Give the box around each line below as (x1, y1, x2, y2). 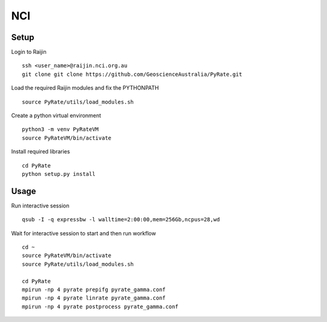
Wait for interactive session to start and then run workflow (11, 229, 156, 236)
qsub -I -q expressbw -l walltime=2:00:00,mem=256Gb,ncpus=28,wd (22, 216, 220, 223)
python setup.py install (22, 170, 96, 177)
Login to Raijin (11, 49, 47, 56)
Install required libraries (11, 148, 70, 155)
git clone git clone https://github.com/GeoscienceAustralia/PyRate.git (22, 70, 242, 78)
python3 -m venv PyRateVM (22, 126, 99, 133)
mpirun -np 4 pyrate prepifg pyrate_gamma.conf (22, 286, 166, 293)
